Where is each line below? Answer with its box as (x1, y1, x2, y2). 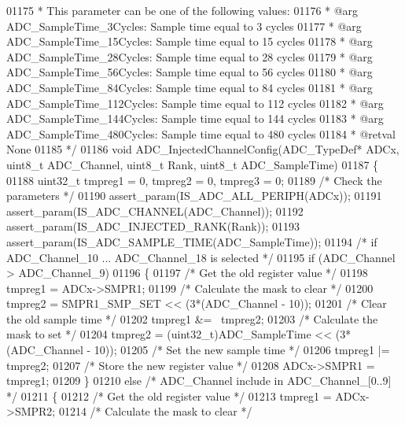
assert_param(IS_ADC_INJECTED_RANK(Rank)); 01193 (6, 218, 300, 235)
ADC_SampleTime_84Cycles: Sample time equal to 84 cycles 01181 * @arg (6, 79, 373, 95)
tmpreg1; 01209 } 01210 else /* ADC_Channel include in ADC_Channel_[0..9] (6, 372, 392, 389)
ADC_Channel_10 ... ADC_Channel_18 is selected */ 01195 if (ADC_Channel (6, 249, 396, 265)
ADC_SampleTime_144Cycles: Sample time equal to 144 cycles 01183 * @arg (6, 110, 384, 127)
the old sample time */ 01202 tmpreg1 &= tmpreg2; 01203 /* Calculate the (6, 310, 378, 327)
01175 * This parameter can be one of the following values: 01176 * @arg (6, 2, 359, 18)
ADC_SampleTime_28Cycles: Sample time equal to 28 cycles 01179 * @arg (6, 48, 373, 65)
